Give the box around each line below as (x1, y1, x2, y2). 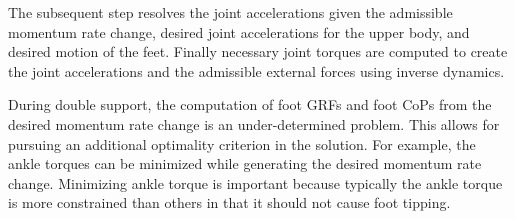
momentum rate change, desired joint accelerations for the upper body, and (8, 21, 470, 42)
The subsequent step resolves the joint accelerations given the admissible (8, 2, 453, 22)
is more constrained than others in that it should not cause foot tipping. (8, 192, 451, 213)
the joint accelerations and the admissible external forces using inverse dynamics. (8, 60, 505, 81)
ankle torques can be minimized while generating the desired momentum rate (8, 153, 482, 174)
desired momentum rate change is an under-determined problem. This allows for (8, 113, 500, 134)
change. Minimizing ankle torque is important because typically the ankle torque (8, 172, 503, 193)
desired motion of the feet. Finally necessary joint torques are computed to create (8, 41, 508, 62)
